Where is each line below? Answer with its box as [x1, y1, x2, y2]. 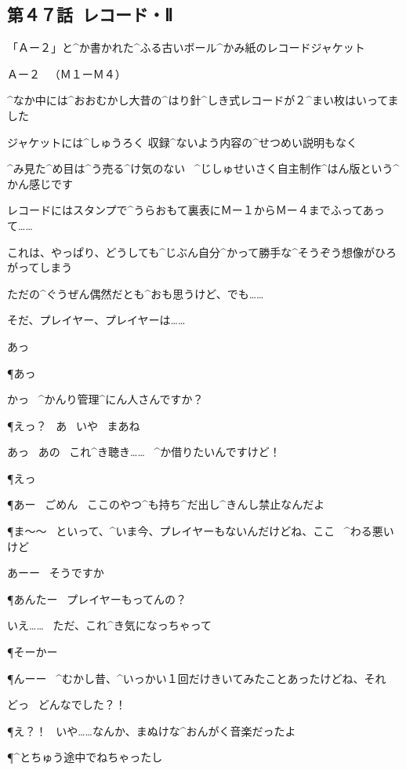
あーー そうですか [7, 564, 104, 581]
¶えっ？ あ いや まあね [7, 417, 140, 433]
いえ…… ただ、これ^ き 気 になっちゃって [7, 617, 212, 633]
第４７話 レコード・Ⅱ [7, 2, 173, 27]
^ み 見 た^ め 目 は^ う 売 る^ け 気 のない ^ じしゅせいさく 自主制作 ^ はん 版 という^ [7, 160, 400, 177]
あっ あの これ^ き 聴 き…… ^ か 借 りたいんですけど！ [7, 443, 281, 460]
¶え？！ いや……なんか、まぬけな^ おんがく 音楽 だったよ [7, 722, 296, 739]
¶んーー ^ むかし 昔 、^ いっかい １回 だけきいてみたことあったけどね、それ [7, 670, 386, 686]
